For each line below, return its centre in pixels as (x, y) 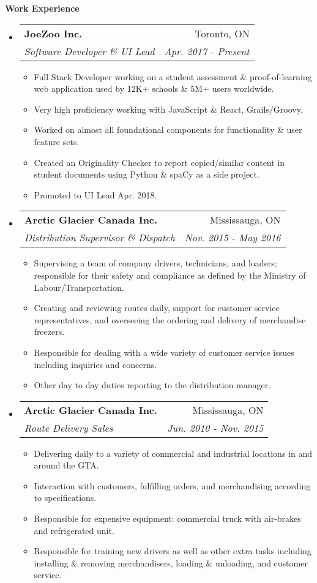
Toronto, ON (222, 33)
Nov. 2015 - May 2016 (233, 238)
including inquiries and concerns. (95, 364)
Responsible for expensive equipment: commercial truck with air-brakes (167, 518)
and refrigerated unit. (74, 530)
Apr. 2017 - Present (207, 51)
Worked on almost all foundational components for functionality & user (168, 130)
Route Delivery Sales (69, 427)
